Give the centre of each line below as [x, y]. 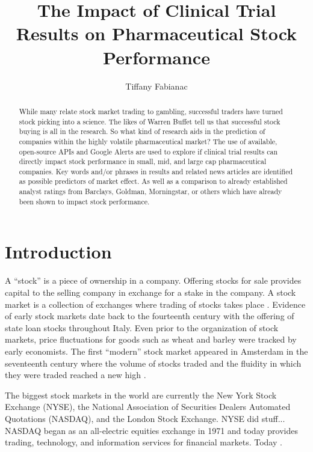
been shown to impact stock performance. [84, 201]
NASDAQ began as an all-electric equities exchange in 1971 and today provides [151, 430]
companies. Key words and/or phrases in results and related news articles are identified [156, 171]
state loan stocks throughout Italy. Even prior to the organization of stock [142, 327]
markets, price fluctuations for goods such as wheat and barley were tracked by [151, 339]
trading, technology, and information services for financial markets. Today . [144, 442]
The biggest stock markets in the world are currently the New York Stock [141, 395]
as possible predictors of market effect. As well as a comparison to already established [153, 181]
